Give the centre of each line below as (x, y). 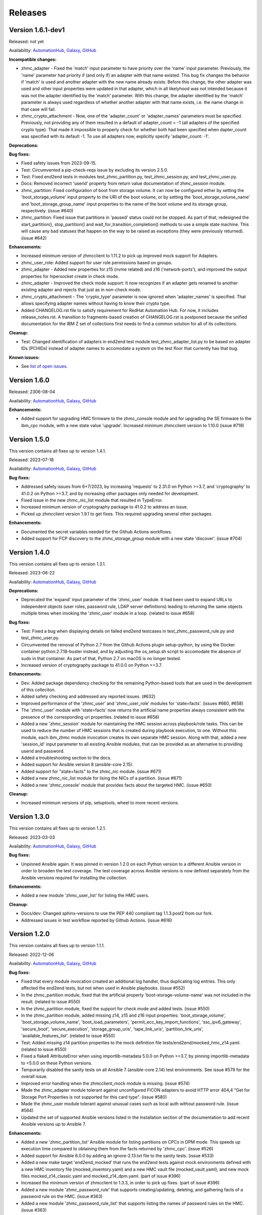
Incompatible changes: (33, 59)
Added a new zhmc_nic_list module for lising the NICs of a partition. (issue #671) (101, 778)
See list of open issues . (44, 366)
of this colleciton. (38, 690)
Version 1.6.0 (29, 380)
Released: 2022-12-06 (32, 955)
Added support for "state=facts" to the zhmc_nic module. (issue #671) (91, 771)
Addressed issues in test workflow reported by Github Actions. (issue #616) (97, 920)
